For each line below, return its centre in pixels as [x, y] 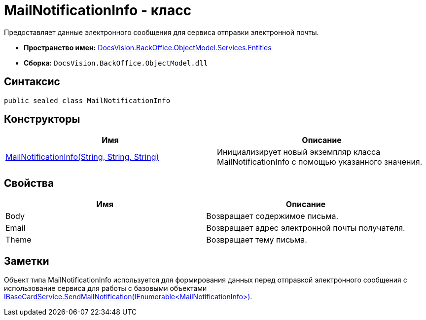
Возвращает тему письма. [257, 240]
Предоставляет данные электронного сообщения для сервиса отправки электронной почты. [161, 32]
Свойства [29, 183]
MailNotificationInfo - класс [98, 10]
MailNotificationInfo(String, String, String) [82, 157]
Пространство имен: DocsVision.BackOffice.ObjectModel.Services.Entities [148, 47]
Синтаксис [32, 82]
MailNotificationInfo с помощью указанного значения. [320, 162]
